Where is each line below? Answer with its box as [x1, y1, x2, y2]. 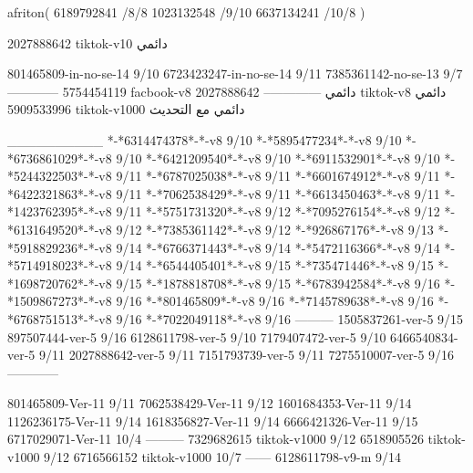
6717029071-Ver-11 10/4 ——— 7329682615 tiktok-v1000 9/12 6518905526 [7, 429, 424, 448]
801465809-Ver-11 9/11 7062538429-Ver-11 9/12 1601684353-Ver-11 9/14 [7, 394, 412, 413]
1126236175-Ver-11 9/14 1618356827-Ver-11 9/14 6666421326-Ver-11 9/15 [7, 411, 418, 430]
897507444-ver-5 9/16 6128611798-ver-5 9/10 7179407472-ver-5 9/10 [7, 327, 386, 346]
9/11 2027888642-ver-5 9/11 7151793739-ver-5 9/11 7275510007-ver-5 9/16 [39, 345, 455, 364]
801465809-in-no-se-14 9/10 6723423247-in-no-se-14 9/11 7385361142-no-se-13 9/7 [7, 64, 463, 83]
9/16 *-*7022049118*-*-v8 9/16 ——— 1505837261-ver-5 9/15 [116, 309, 464, 328]
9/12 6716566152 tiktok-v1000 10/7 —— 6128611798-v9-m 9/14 [44, 447, 402, 467]
